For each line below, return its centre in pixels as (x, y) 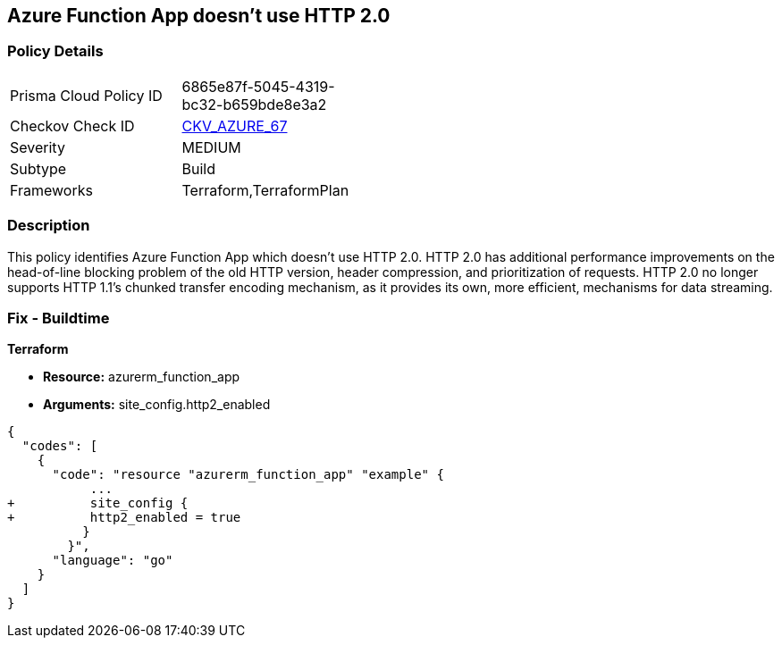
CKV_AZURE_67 (235, 126)
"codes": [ (60, 446)
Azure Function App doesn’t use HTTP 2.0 (199, 16)
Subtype (38, 168)
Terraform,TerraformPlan (265, 190)
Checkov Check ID (72, 126)
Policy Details (55, 51)
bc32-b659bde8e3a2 (254, 104)
